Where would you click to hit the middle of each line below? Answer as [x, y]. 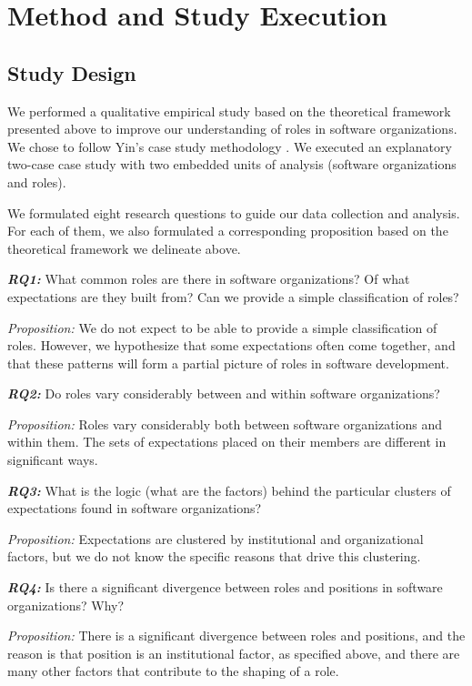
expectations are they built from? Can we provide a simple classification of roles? [233, 296]
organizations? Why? [66, 605]
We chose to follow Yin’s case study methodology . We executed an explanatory [230, 146]
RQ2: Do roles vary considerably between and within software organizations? [224, 393]
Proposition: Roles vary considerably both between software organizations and [225, 424]
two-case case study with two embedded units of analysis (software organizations [232, 164]
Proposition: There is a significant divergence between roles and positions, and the [236, 636]
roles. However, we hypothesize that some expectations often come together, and [231, 345]
